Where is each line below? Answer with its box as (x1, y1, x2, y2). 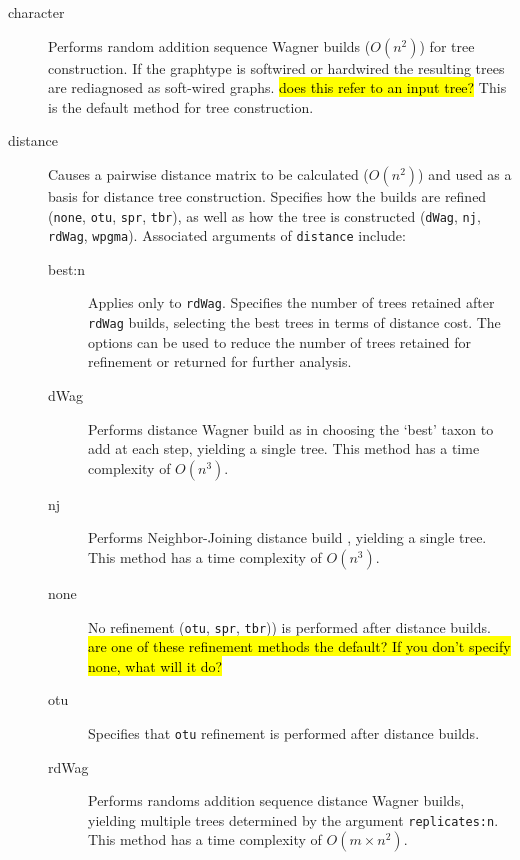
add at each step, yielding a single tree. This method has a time (88, 438, 480, 459)
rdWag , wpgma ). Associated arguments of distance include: (48, 225, 406, 246)
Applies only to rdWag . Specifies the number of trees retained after (88, 292, 495, 313)
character (8, 2, 65, 22)
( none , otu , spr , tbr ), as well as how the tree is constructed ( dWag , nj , (48, 205, 481, 226)
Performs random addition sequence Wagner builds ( (48, 35, 371, 56)
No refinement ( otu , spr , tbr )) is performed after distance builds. (88, 616, 491, 637)
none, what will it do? (88, 655, 223, 676)
